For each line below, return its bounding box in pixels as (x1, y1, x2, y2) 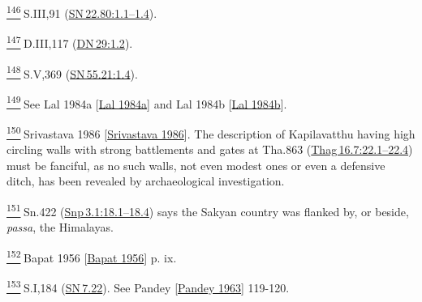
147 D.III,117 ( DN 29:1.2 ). (6, 32, 133, 51)
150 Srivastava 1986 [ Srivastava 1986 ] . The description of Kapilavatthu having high (6, 123, 416, 142)
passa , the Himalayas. (6, 219, 114, 236)
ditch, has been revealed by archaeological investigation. (6, 172, 285, 189)
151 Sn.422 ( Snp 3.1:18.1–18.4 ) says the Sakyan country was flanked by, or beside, (6, 201, 409, 219)
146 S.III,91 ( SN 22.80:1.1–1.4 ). (6, 2, 157, 21)
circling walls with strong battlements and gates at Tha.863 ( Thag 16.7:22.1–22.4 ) (6, 141, 413, 158)
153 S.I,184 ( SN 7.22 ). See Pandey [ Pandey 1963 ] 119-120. (6, 277, 290, 296)
